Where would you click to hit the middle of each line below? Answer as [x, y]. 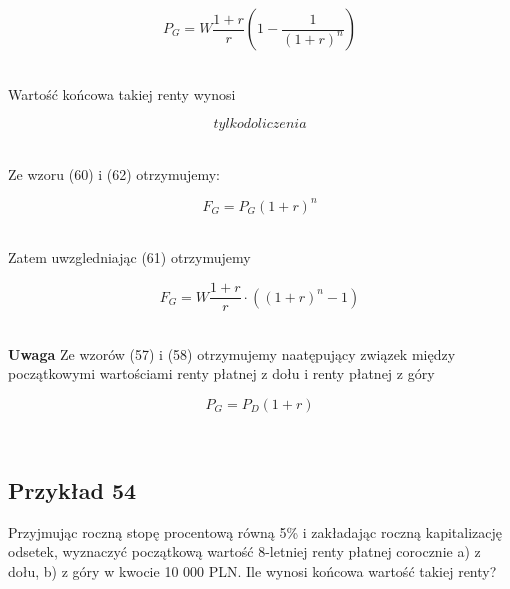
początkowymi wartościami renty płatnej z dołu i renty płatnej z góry [221, 373]
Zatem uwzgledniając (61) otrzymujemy [129, 257]
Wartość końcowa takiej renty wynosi [122, 93]
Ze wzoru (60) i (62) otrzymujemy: [114, 173]
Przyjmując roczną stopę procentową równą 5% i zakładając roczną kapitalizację [255, 531]
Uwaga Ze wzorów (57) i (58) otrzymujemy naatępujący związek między [232, 353]
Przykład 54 [72, 489]
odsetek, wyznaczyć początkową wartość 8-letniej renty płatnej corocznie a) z [244, 551]
